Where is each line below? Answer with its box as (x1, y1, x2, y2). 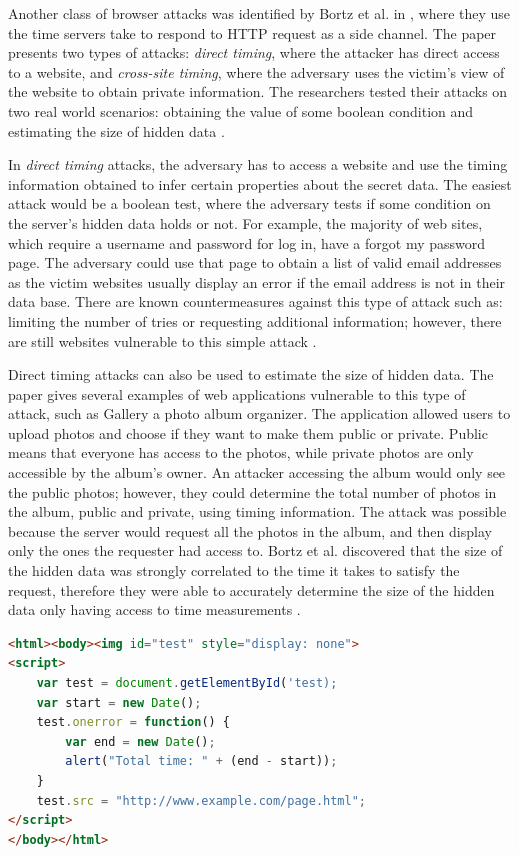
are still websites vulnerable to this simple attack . (8, 330, 317, 351)
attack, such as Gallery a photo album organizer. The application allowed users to (8, 403, 511, 424)
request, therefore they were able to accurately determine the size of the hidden (8, 579, 495, 600)
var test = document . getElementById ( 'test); (36, 676, 338, 690)
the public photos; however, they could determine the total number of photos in (8, 481, 497, 502)
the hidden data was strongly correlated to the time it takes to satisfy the (8, 560, 460, 581)
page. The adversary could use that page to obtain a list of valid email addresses (8, 252, 502, 273)
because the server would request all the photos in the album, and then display (8, 520, 492, 541)
